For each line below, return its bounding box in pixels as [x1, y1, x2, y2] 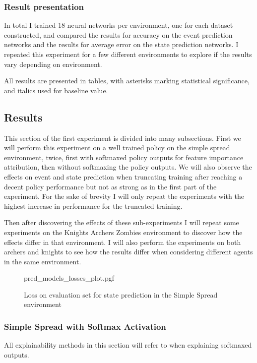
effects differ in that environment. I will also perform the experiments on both [4, 237, 241, 247]
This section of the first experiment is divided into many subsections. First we [4, 132, 241, 143]
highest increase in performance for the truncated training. [4, 200, 183, 211]
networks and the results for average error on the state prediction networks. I [4, 39, 239, 50]
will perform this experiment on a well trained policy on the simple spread [4, 142, 230, 153]
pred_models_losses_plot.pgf [24, 273, 114, 283]
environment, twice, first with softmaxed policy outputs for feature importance [4, 152, 244, 162]
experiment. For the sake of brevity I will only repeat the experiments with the [4, 191, 244, 201]
